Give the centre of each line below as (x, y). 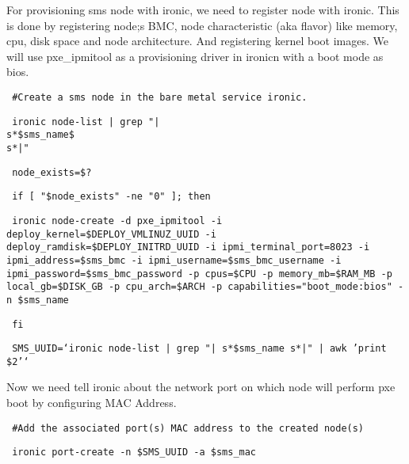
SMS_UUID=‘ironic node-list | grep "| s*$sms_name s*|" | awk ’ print (199, 349)
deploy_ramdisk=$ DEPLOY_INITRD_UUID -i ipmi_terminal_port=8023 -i (188, 247)
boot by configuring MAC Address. (92, 403)
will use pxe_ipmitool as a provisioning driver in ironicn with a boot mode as (195, 56)
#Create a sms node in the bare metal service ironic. (160, 97)
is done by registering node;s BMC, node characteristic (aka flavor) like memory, (202, 25)
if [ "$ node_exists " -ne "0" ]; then (111, 197)
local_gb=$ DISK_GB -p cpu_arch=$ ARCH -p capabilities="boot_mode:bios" (199, 287)
